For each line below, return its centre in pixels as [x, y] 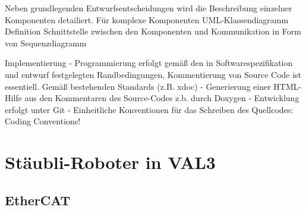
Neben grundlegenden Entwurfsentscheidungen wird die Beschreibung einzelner [149, 8]
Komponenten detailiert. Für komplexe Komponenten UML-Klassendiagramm [147, 19]
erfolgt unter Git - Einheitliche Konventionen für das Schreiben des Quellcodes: [149, 109]
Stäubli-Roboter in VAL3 [110, 162]
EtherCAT [38, 200]
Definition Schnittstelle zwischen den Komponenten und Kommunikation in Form [153, 31]
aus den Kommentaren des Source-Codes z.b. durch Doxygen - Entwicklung [162, 98]
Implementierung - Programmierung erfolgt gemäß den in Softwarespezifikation [149, 63]
